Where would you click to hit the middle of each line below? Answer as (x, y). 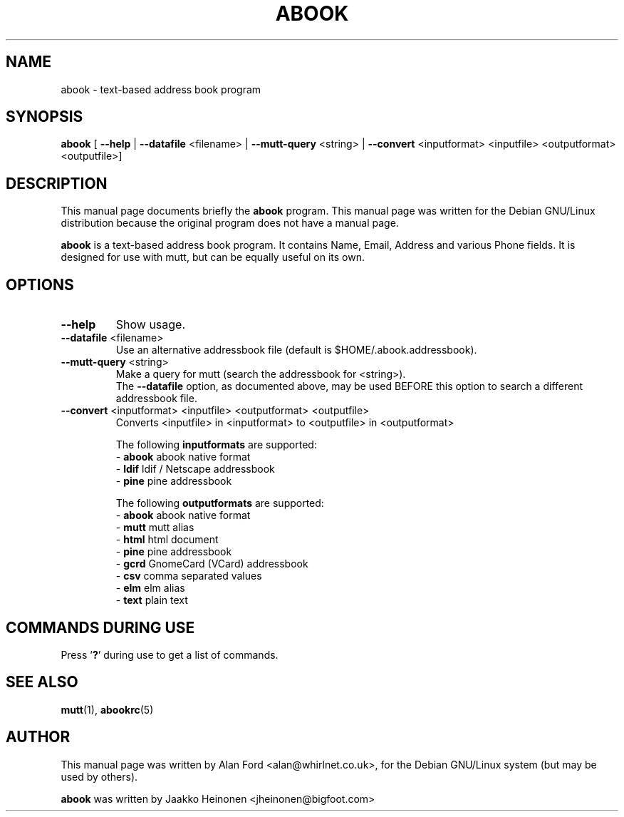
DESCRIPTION (57, 183)
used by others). (99, 776)
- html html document (167, 540)
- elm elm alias (150, 588)
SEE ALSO (42, 682)
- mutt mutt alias (155, 528)
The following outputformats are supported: (220, 503)
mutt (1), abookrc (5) (107, 709)
